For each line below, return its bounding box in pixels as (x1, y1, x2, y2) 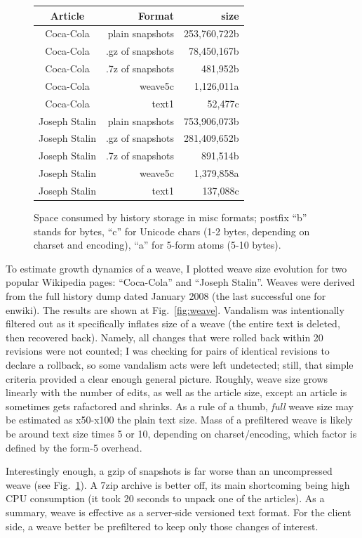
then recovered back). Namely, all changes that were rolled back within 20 (6, 329, 323, 344)
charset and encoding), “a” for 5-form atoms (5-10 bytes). (34, 237, 281, 252)
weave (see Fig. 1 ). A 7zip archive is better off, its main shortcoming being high (6, 477, 350, 492)
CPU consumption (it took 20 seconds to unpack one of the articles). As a (6, 491, 325, 506)
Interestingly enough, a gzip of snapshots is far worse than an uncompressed (6, 464, 333, 478)
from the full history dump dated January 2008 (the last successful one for (6, 289, 326, 303)
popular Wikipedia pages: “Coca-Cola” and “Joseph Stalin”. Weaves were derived (6, 275, 355, 289)
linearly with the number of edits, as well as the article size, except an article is (6, 385, 347, 400)
